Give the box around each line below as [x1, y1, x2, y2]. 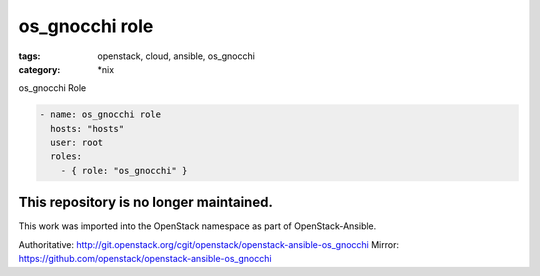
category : [18, 63, 61, 75]
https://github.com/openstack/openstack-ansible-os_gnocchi [18, 253, 272, 265]
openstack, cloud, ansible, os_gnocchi [97, 50, 255, 62]
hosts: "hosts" [50, 123, 125, 134]
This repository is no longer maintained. [18, 194, 274, 211]
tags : [18, 50, 41, 62]
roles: [50, 151, 83, 162]
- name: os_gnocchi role [39, 109, 162, 120]
